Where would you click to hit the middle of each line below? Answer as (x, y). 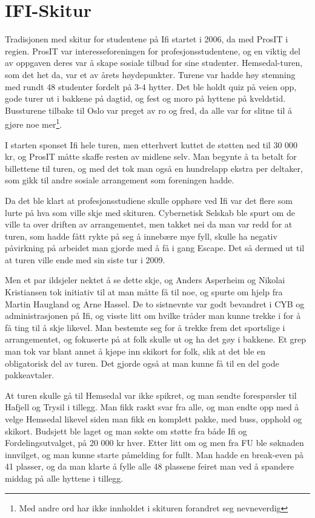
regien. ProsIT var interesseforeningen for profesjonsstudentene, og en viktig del (153, 51)
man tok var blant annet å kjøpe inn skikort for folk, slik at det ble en (135, 351)
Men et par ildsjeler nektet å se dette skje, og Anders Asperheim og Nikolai (145, 280)
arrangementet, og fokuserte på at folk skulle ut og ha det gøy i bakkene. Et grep (156, 339)
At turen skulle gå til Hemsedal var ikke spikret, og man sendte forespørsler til (151, 395)
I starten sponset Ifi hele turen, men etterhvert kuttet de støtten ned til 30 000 (151, 144)
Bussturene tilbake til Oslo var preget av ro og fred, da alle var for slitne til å (149, 110)
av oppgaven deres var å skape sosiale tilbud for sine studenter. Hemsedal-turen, (154, 63)
